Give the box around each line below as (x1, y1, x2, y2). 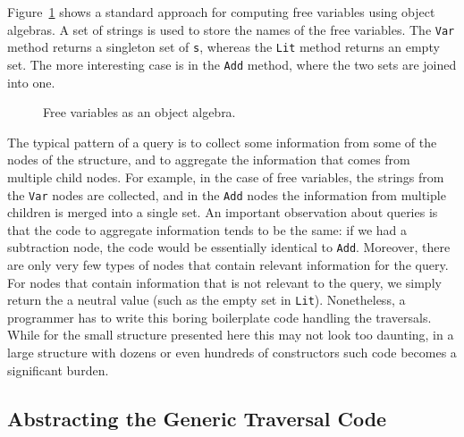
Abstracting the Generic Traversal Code (7, 404, 387, 432)
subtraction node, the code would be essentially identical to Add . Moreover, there (7, 238, 451, 256)
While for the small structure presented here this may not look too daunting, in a (7, 325, 454, 344)
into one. (7, 72, 55, 91)
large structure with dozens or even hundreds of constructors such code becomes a (7, 343, 457, 362)
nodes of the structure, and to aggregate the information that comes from (7, 150, 410, 169)
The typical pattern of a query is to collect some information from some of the (7, 132, 437, 151)
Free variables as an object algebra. (43, 103, 236, 122)
